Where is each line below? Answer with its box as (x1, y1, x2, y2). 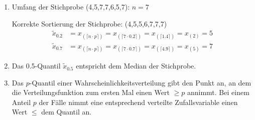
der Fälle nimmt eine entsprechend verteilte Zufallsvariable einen (39, 96, 238, 107)
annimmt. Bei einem (187, 87, 249, 97)
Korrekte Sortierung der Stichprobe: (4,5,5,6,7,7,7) (12, 18, 167, 28)
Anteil (12, 96, 31, 107)
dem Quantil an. (41, 106, 92, 117)
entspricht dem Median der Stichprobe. (76, 60, 196, 71)
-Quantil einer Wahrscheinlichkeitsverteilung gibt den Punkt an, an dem (29, 77, 251, 87)
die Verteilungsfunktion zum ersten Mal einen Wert (12, 87, 170, 97)
